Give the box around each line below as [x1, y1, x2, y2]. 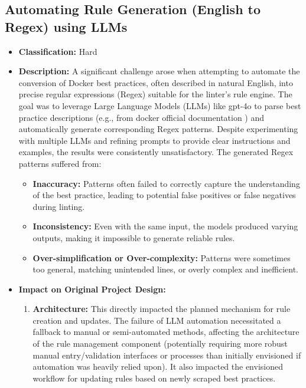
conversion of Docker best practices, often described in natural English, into [18, 76, 293, 88]
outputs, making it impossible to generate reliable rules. [32, 231, 235, 244]
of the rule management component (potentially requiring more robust [32, 337, 288, 350]
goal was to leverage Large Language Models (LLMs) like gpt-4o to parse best [18, 99, 301, 111]
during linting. [32, 200, 85, 212]
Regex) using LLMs [5, 17, 128, 35]
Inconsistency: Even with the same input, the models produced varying [32, 220, 298, 232]
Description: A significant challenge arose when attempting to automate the [18, 65, 300, 77]
